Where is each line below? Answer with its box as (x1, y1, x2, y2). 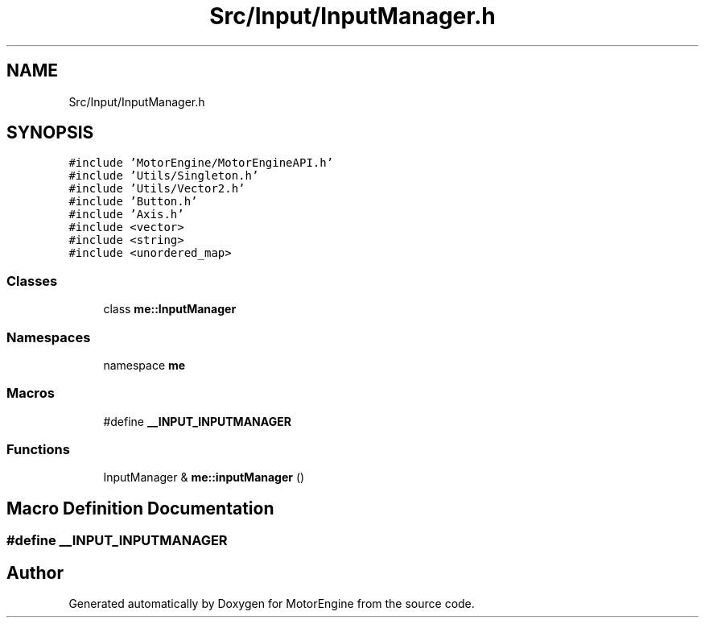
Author (6, 562, 64, 583)
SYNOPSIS (6, 122, 94, 143)
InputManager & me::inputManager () (103, 470, 305, 485)
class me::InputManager (103, 302, 237, 316)
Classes (6, 272, 58, 289)
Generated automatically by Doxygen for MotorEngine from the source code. (68, 597, 475, 611)
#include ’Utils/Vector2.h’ (68, 182, 245, 196)
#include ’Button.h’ (68, 195, 198, 209)
